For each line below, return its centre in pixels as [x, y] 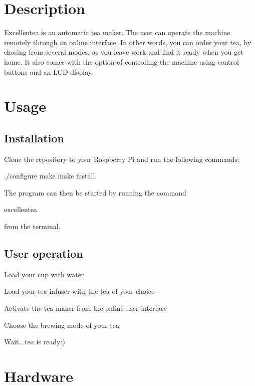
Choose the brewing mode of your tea [62, 325]
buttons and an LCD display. [49, 71]
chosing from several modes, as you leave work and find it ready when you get [124, 52]
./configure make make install [50, 176]
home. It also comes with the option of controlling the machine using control [121, 61]
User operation [44, 253]
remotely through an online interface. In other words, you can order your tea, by [128, 42]
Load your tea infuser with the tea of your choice [79, 291]
